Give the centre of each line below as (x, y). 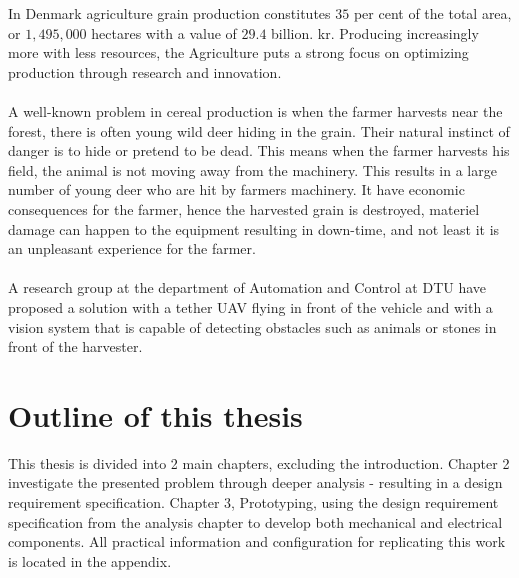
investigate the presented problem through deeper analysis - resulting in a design (255, 482)
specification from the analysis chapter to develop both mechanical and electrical (255, 521)
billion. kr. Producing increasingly (375, 32)
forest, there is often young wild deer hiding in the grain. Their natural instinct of (259, 130)
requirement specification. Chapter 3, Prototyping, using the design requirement (253, 502)
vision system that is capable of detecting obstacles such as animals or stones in (252, 326)
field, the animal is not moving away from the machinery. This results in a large (252, 169)
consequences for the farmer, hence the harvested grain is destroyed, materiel (244, 208)
